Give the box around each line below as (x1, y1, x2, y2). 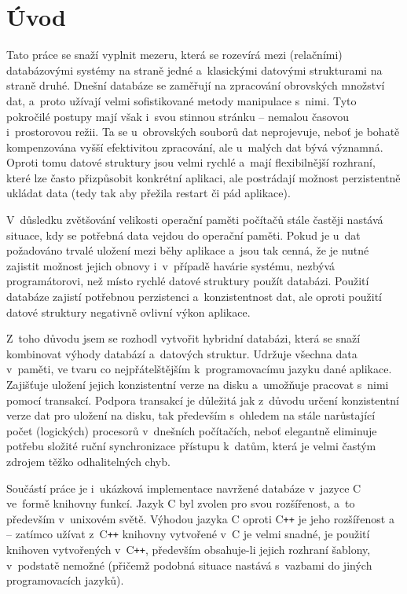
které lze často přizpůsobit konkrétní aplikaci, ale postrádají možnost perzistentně (6, 169, 401, 185)
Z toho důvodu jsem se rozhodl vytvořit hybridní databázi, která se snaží (6, 330, 361, 346)
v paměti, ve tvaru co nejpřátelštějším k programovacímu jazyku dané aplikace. (6, 361, 392, 377)
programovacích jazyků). (6, 572, 124, 588)
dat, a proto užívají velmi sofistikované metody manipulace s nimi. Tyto (6, 92, 357, 108)
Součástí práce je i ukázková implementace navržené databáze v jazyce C (6, 479, 361, 496)
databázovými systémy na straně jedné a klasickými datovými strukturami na (6, 61, 383, 78)
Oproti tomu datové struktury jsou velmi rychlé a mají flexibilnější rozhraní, (6, 154, 376, 170)
